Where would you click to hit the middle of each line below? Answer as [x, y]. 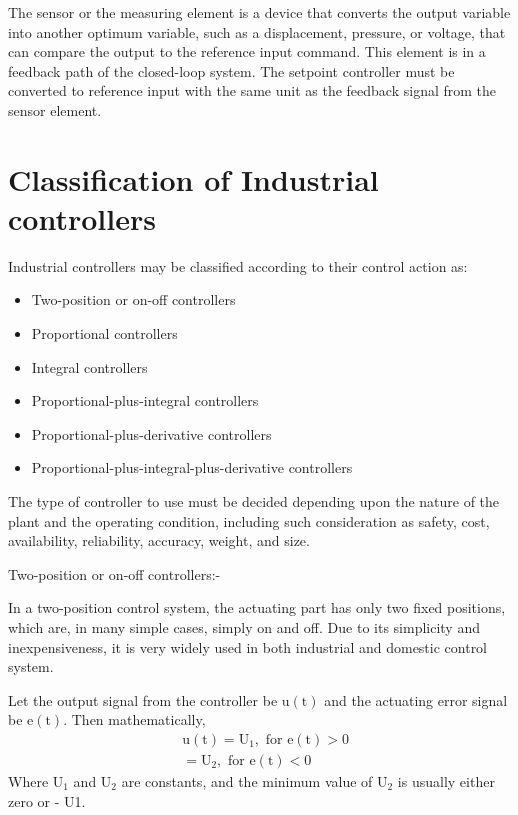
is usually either [446, 781]
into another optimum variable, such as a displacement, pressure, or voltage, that [257, 31]
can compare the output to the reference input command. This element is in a [247, 51]
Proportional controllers [104, 333]
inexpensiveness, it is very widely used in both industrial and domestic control [248, 646]
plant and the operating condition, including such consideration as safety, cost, [249, 520]
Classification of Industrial [193, 178]
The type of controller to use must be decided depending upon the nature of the [254, 501]
